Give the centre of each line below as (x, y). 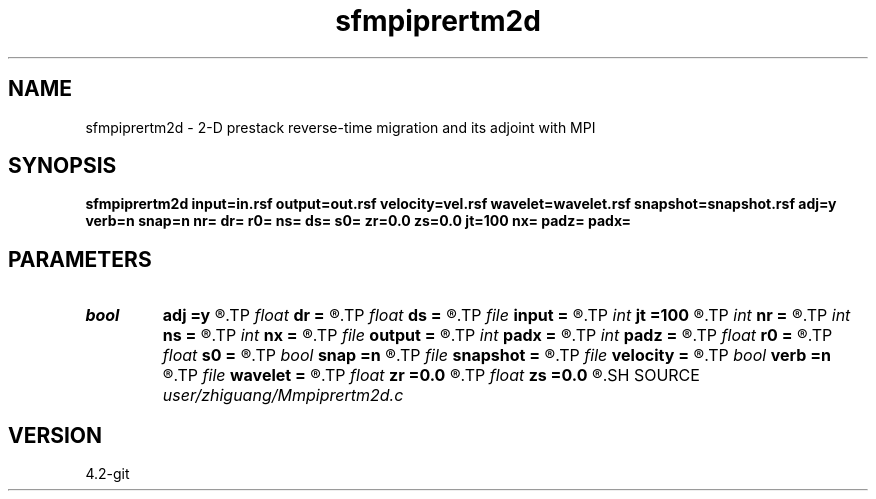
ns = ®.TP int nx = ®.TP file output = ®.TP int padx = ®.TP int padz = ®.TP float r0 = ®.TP (497, 335)
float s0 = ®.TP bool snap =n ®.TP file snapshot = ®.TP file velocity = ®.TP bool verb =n (496, 355)
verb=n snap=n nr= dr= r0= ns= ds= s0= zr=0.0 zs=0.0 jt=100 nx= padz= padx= (358, 221)
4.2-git (107, 474)
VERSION (55, 435)
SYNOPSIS (62, 166)
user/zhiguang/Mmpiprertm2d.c (283, 395)
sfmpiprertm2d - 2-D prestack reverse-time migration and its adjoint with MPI (340, 127)
